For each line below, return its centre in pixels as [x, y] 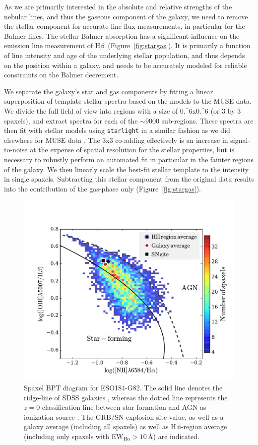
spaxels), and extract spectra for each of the [71, 120]
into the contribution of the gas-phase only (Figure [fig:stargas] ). [102, 188]
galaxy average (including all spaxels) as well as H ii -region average [126, 426]
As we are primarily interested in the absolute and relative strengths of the [118, 6]
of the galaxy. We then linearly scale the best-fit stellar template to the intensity [127, 169]
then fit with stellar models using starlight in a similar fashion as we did [117, 130]
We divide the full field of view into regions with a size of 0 [94, 110]
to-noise [16, 150]
